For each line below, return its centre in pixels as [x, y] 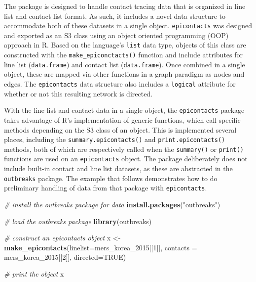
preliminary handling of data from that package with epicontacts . [106, 188]
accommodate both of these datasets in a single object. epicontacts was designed [128, 25]
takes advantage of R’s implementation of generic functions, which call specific [122, 119]
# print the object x [34, 273]
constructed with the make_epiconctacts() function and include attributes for [124, 55]
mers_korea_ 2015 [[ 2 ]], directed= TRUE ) [65, 257]
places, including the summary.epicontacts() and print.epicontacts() [115, 139]
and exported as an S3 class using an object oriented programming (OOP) [116, 35]
